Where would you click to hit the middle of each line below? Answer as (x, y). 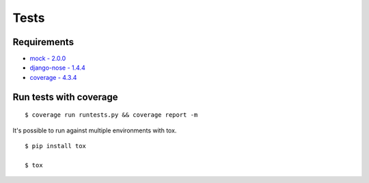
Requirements (43, 42)
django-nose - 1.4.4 (57, 68)
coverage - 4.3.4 (53, 77)
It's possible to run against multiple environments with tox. (95, 130)
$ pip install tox (56, 146)
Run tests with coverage (66, 97)
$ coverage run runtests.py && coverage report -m (111, 115)
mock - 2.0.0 (48, 59)
